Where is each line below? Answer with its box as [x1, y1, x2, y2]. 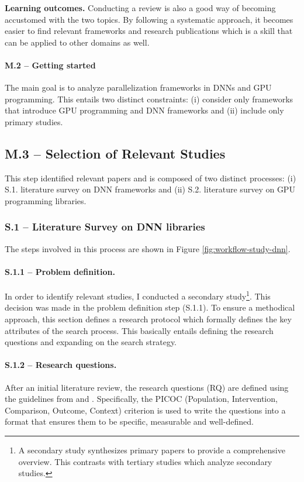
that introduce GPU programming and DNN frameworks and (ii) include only [5, 104, 284, 116]
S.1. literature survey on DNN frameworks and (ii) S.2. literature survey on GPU [5, 183, 295, 195]
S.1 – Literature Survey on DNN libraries [5, 219, 205, 234]
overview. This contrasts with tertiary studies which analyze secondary [18, 455, 272, 467]
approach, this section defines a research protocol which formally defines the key [5, 312, 292, 325]
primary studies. [5, 115, 63, 128]
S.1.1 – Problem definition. [5, 265, 115, 277]
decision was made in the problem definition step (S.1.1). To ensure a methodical [5, 301, 295, 314]
